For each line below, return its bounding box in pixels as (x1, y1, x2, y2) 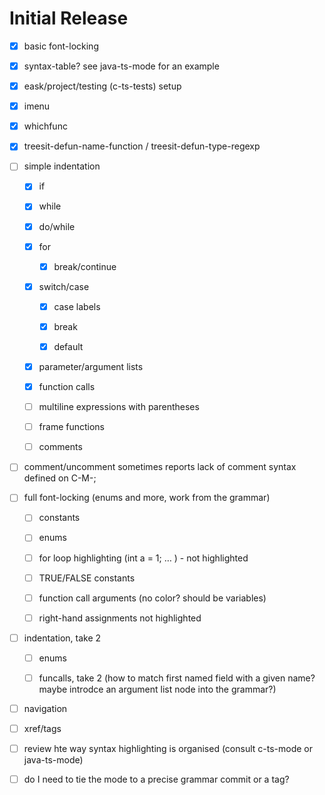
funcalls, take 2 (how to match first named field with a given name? (38, 672, 316, 684)
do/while (38, 220, 76, 232)
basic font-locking (23, 40, 99, 52)
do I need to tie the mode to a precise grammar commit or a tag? (23, 773, 290, 786)
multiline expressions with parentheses (38, 401, 200, 413)
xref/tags (23, 723, 62, 734)
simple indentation (23, 160, 101, 172)
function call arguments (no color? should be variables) (38, 592, 267, 604)
